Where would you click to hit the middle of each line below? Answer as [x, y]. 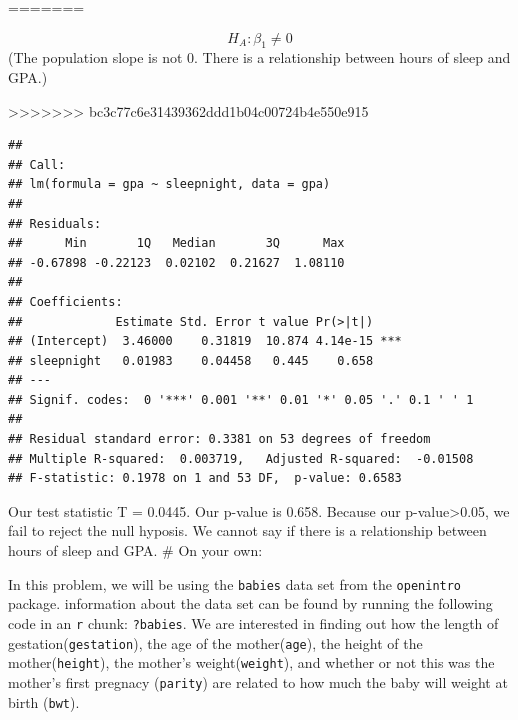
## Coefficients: [65, 301]
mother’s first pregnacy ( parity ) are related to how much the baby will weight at [258, 681]
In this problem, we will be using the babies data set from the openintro [235, 583]
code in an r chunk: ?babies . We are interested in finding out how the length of [253, 622]
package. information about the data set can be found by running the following [250, 603]
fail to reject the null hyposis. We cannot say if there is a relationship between [247, 530]
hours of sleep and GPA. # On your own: [135, 550]
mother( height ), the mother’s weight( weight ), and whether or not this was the [251, 662]
